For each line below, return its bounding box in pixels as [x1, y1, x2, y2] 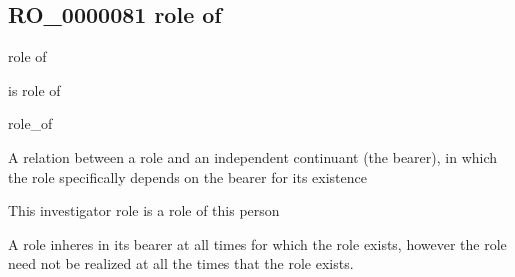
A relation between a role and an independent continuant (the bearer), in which [8, 146, 498, 167]
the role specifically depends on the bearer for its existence [8, 166, 368, 187]
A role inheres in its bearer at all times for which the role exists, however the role [8, 233, 507, 254]
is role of [8, 79, 61, 100]
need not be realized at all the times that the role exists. [8, 253, 354, 274]
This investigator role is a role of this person [8, 200, 280, 221]
